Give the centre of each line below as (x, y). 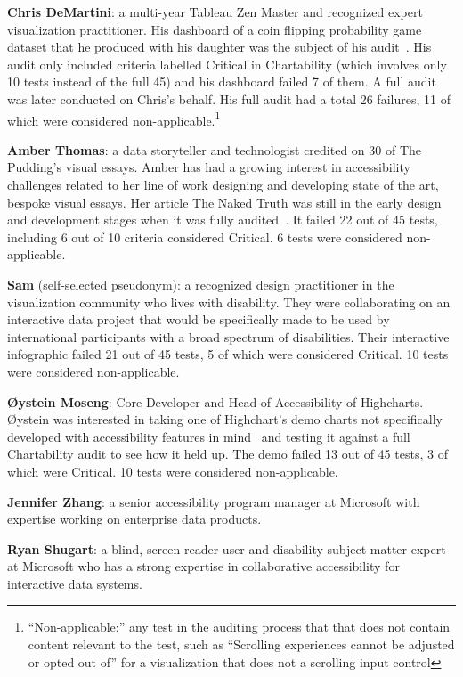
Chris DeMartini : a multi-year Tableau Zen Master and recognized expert (215, 12)
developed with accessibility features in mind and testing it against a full (209, 436)
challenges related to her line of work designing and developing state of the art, (223, 184)
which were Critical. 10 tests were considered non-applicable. (173, 471)
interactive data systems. (75, 583)
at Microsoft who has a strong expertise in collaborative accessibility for (203, 566)
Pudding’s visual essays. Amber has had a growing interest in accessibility (209, 167)
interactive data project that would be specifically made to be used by (199, 319)
